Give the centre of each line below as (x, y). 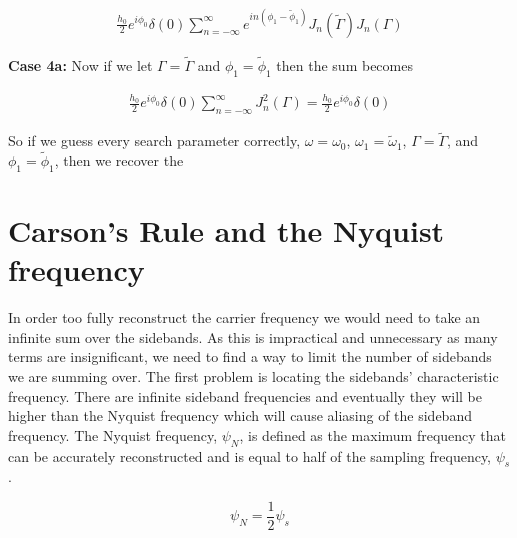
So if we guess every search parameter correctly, (154, 140)
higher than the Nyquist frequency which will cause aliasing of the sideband (240, 415)
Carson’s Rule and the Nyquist (226, 230)
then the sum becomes (344, 64)
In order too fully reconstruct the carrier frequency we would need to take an (244, 317)
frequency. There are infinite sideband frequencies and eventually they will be (245, 395)
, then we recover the (119, 160)
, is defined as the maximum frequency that (373, 434)
